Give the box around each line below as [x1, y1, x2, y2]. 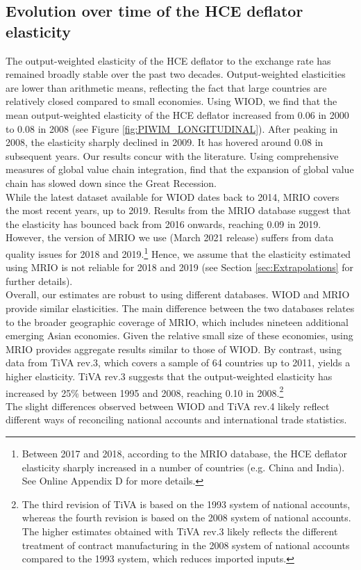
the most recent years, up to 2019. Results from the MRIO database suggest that [6, 203, 351, 218]
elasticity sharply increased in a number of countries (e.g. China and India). [22, 459, 345, 474]
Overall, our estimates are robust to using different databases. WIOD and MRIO [6, 287, 350, 302]
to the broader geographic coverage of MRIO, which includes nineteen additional [6, 314, 349, 329]
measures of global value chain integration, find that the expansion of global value [6, 162, 354, 177]
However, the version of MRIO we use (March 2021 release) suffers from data [6, 230, 334, 245]
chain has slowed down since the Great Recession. [6, 175, 217, 190]
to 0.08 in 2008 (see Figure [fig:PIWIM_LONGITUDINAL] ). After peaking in [6, 121, 338, 136]
